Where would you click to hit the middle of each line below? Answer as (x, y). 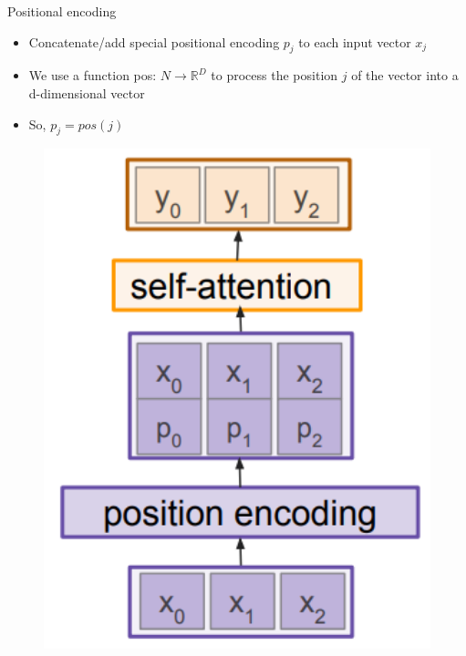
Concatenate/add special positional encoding (154, 41)
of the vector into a (405, 75)
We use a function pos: (93, 75)
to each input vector (355, 41)
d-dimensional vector (87, 92)
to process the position (274, 75)
